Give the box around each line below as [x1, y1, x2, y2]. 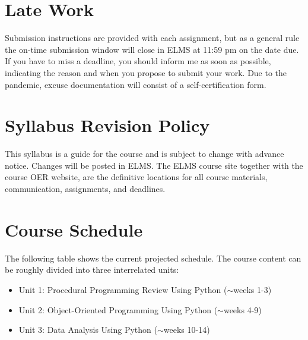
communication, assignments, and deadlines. [5, 182, 166, 194]
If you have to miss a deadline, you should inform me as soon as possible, [5, 55, 271, 67]
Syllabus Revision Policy [5, 113, 210, 137]
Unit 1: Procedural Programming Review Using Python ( [18, 283, 227, 295]
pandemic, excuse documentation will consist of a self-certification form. [5, 78, 266, 90]
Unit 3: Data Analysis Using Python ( [18, 323, 157, 336]
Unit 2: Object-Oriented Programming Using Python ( [18, 303, 218, 316]
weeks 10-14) [163, 323, 210, 336]
